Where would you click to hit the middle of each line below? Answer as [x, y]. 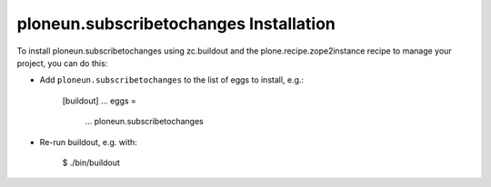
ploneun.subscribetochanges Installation [176, 24]
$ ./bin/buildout [91, 162]
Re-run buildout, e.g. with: [89, 142]
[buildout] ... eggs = [99, 101]
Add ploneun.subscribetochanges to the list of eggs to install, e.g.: [172, 80]
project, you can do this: [62, 63]
